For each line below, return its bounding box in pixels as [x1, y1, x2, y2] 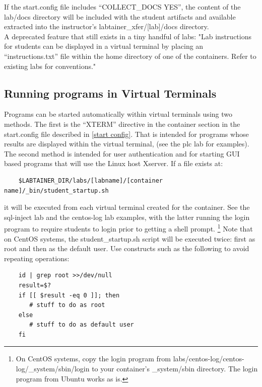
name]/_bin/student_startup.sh [4, 187, 109, 194]
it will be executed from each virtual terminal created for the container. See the [4, 202, 250, 212]
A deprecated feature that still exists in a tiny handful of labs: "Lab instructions [4, 31, 251, 41]
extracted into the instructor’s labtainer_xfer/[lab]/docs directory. [4, 21, 209, 32]
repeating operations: [4, 253, 70, 263]
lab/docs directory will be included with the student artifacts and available [4, 11, 236, 22]
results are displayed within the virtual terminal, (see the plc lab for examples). [4, 138, 249, 149]
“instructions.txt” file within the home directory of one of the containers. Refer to [4, 50, 256, 61]
